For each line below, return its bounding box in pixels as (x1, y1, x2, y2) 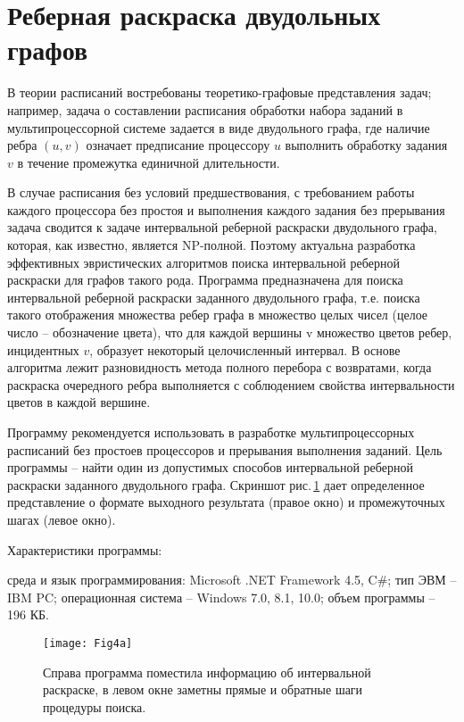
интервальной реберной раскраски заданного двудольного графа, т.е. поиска (7, 287, 420, 306)
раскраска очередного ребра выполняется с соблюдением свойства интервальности (7, 375, 455, 394)
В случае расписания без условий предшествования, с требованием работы (7, 183, 415, 202)
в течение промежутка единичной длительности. (17, 153, 280, 171)
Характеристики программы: (7, 540, 162, 559)
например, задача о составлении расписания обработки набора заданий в (7, 100, 403, 119)
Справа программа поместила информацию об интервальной (43, 662, 371, 681)
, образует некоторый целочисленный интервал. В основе (89, 340, 401, 359)
